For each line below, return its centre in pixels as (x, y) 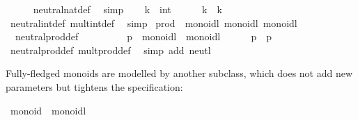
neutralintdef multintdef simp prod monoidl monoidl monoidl (154, 23)
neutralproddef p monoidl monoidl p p (143, 36)
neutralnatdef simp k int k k (127, 9)
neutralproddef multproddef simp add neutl (110, 50)
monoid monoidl (48, 110)
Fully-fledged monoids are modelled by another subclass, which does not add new (179, 73)
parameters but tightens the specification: (94, 86)
